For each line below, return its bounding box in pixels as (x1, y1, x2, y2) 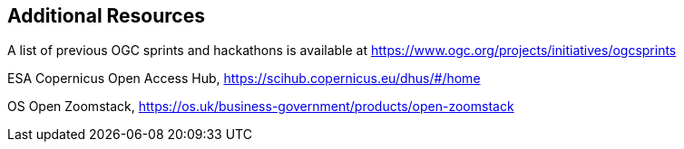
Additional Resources (7, 5, 205, 27)
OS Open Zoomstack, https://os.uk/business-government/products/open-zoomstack (7, 98, 514, 115)
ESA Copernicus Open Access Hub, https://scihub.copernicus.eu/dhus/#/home (7, 70, 481, 87)
